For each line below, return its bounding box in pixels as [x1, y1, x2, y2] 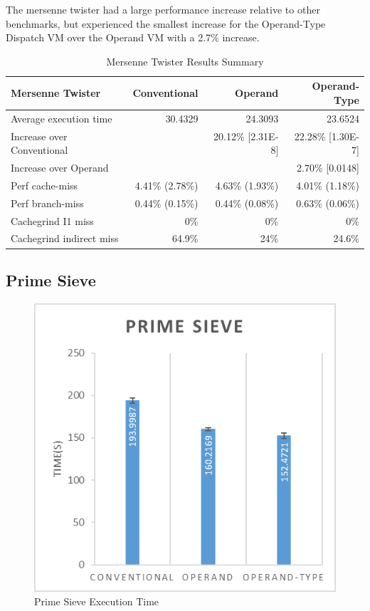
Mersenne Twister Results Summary [106, 53, 264, 68]
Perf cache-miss [11, 177, 78, 192]
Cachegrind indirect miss [11, 231, 119, 246]
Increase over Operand [11, 160, 109, 175]
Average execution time [11, 110, 112, 125]
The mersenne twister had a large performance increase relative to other [6, 2, 320, 16]
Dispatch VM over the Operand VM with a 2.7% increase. [6, 30, 260, 45]
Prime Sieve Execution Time [34, 594, 159, 609]
